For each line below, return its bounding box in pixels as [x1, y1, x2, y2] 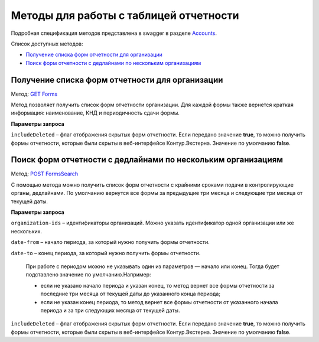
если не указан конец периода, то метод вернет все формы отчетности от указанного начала [40, 298, 278, 305]
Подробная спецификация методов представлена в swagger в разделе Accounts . [11, 30, 217, 37]
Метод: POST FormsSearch [11, 170, 79, 177]
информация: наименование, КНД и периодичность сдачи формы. [11, 109, 180, 116]
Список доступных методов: [11, 40, 83, 47]
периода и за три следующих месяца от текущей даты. [40, 307, 180, 314]
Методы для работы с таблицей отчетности [11, 9, 239, 22]
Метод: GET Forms [11, 90, 58, 97]
